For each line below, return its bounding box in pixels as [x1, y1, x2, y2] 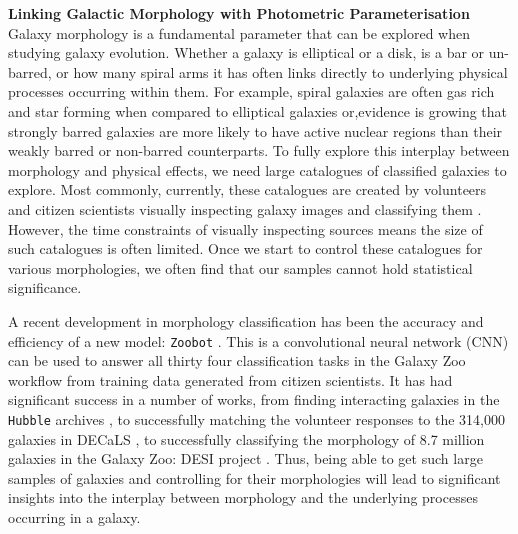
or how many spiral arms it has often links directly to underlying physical [56, 61, 508, 82]
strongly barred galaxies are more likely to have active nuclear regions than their [8, 120, 503, 141]
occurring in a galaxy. [8, 506, 141, 527]
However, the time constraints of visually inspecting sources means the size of [8, 218, 483, 239]
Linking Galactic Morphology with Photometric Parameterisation [8, 3, 470, 23]
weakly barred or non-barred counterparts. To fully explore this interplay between [8, 140, 510, 161]
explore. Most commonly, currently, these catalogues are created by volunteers [8, 179, 487, 200]
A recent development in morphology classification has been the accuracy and [8, 310, 484, 331]
